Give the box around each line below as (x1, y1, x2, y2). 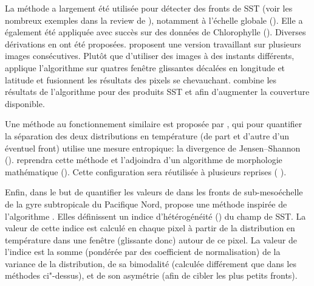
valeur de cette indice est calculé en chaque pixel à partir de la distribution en (5, 221, 295, 234)
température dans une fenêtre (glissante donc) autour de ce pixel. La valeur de (5, 233, 297, 246)
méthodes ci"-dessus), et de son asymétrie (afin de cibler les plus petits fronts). (5, 269, 298, 282)
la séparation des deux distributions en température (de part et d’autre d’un (5, 129, 290, 142)
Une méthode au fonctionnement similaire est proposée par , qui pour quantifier (5, 117, 302, 130)
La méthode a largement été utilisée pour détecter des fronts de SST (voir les (5, 2, 293, 14)
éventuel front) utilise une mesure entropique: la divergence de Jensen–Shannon (5, 141, 301, 154)
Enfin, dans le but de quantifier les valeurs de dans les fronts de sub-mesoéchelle (5, 186, 303, 198)
